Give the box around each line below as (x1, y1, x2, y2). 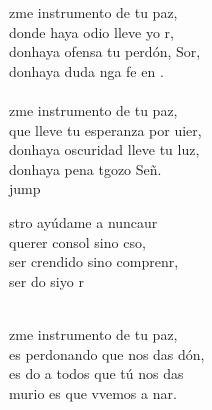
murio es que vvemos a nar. (9, 382, 177, 403)
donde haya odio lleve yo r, (9, 21, 174, 42)
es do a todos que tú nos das (9, 363, 184, 384)
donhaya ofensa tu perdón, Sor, (9, 41, 201, 62)
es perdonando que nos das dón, (9, 343, 205, 364)
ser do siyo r (9, 270, 84, 291)
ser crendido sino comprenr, (9, 251, 179, 272)
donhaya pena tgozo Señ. (9, 158, 162, 179)
